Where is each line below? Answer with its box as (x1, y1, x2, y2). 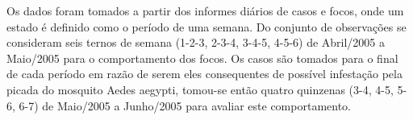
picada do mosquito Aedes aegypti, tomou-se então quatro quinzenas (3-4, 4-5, (6, 81, 394, 97)
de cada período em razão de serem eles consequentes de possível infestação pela (6, 65, 403, 82)
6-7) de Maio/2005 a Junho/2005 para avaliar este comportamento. (19, 97, 351, 114)
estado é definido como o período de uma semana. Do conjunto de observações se (6, 18, 407, 35)
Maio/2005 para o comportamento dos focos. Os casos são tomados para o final (6, 49, 398, 66)
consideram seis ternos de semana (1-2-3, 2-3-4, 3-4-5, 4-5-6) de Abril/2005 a (6, 34, 386, 51)
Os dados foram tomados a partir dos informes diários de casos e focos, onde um (6, 2, 404, 19)
